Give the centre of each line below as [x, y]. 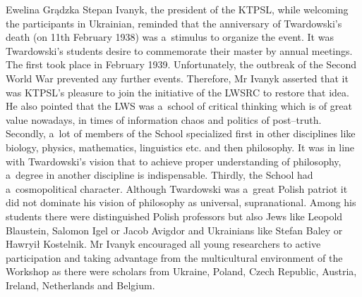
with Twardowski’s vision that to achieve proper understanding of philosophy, [174, 161]
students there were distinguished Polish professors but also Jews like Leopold [174, 216]
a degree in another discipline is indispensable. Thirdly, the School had [159, 175]
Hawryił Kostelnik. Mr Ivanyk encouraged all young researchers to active [163, 244]
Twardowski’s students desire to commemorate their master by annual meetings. [179, 50]
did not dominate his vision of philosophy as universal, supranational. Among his [181, 202]
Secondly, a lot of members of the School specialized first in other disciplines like [181, 133]
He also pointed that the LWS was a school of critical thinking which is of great [179, 106]
